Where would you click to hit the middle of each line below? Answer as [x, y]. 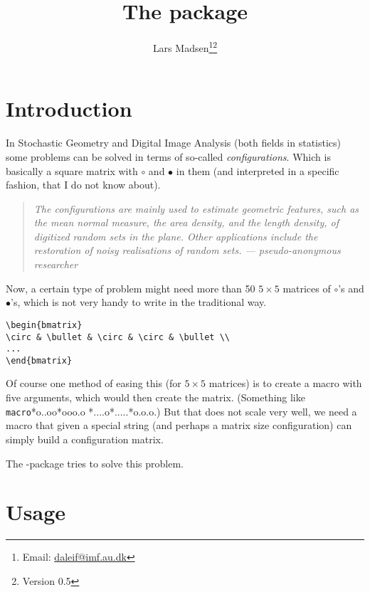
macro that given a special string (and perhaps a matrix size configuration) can [179, 425]
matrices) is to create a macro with [285, 383]
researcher [56, 264]
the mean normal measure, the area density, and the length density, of [186, 222]
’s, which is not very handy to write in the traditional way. [139, 302]
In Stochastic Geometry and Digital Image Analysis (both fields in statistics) [174, 143]
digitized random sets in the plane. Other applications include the [176, 236]
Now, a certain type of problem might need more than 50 [131, 288]
